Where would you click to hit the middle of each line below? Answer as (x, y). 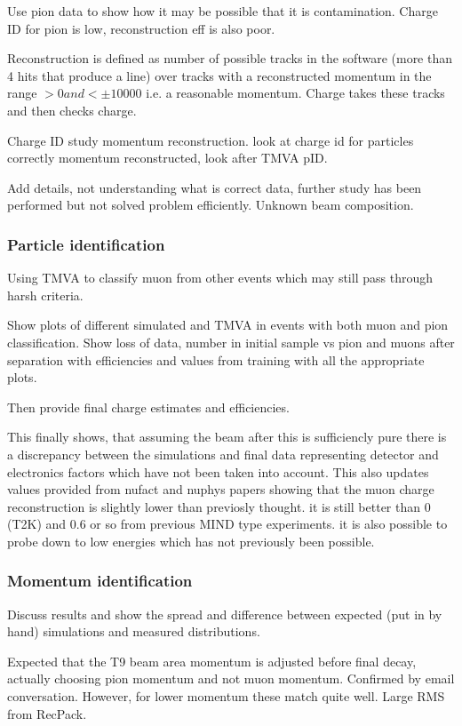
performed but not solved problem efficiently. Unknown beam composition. (211, 205)
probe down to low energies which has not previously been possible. (191, 541)
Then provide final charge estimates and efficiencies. (148, 407)
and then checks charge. (72, 110)
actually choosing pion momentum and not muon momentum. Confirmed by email (231, 678)
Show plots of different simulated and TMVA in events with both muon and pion (228, 325)
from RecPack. (47, 713)
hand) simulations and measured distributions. (134, 631)
